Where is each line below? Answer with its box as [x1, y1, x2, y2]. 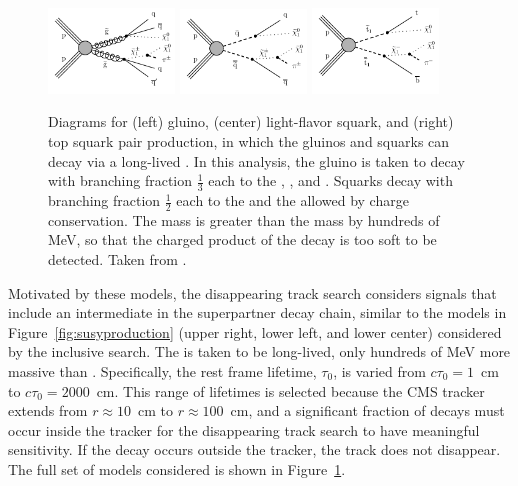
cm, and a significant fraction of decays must [230, 400, 505, 421]
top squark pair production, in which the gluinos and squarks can [48, 131, 450, 151]
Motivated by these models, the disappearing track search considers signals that [8, 282, 497, 303]
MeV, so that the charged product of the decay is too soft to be [48, 229, 437, 250]
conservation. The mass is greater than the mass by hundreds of [48, 209, 440, 230]
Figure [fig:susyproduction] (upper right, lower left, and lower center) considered [8, 321, 502, 342]
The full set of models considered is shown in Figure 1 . [8, 458, 346, 479]
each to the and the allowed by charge [176, 190, 409, 211]
